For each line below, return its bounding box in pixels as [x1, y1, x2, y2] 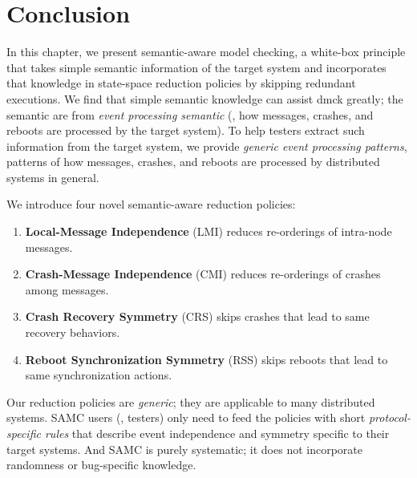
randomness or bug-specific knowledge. [6, 456, 196, 473]
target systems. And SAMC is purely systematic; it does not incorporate [6, 440, 363, 457]
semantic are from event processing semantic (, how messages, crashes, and [6, 106, 374, 123]
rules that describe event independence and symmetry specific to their [44, 425, 390, 441]
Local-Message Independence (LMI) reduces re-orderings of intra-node [25, 223, 392, 240]
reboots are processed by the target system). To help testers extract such [6, 122, 365, 139]
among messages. [25, 281, 109, 298]
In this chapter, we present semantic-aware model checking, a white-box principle [6, 43, 406, 60]
